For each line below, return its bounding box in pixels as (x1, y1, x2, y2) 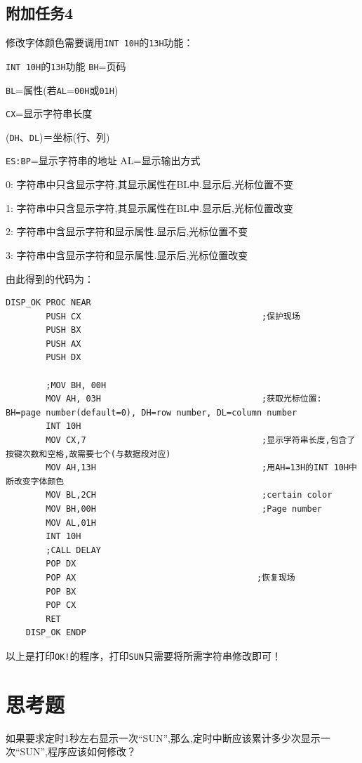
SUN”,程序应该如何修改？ (20, 744, 136, 759)
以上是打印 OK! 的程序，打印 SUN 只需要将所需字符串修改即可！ (6, 648, 281, 663)
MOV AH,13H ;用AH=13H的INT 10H (46, 463, 349, 473)
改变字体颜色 (13, 476, 65, 486)
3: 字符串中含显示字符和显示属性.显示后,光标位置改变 (6, 247, 248, 262)
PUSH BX (46, 325, 81, 336)
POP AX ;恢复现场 (46, 572, 295, 583)
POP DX (46, 559, 76, 569)
